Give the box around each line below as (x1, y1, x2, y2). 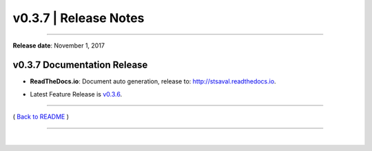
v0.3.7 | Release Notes (12, 10, 145, 26)
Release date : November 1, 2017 (12, 41, 105, 50)
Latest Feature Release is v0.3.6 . (30, 90, 123, 98)
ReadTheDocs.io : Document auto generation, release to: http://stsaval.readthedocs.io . (30, 77, 276, 85)
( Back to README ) (12, 112, 69, 121)
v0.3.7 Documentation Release (12, 59, 148, 71)
